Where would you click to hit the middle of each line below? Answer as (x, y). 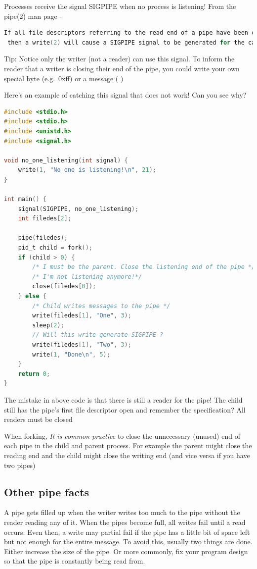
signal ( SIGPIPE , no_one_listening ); (78, 209)
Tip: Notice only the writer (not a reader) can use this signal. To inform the (119, 59)
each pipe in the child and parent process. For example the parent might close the (128, 445)
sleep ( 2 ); (48, 325)
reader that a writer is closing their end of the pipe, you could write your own (122, 68)
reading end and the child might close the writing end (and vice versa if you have (127, 455)
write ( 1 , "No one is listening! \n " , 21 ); (87, 170)
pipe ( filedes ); (43, 238)
